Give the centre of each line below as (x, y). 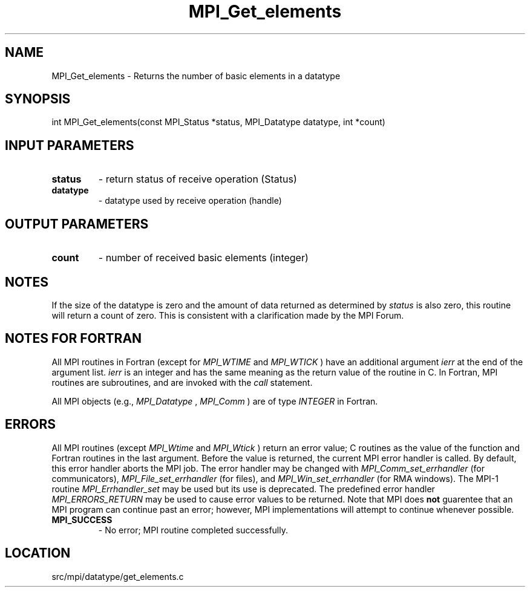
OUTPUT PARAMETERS (77, 224)
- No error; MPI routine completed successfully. (193, 530)
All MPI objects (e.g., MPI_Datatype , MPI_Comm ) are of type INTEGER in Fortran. (215, 401)
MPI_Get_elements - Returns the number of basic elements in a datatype (196, 76)
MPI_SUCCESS (82, 519)
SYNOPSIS (38, 99)
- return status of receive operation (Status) (198, 179)
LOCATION (38, 553)
